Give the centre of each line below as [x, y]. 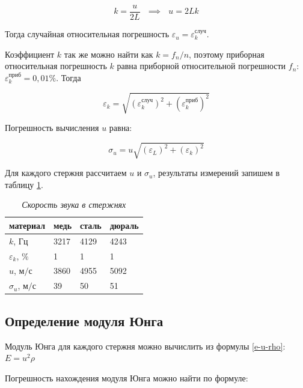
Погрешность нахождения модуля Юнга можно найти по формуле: [127, 377]
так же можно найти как [109, 54]
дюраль [124, 225]
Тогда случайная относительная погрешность [87, 34]
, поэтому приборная [227, 54]
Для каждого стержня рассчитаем [66, 173]
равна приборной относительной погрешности [201, 66]
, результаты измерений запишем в [216, 173]
